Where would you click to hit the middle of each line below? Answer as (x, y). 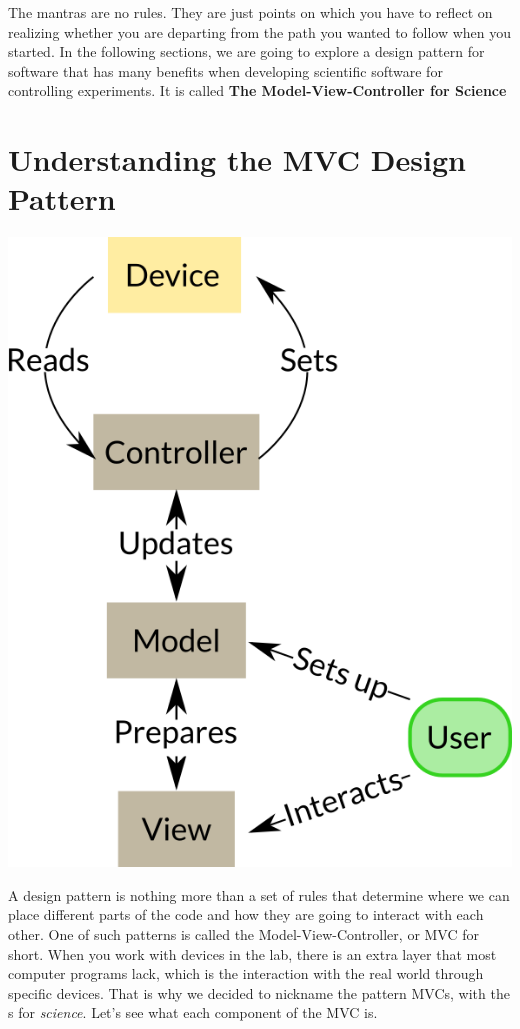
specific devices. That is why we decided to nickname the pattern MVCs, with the (259, 992)
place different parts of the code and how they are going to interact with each (246, 914)
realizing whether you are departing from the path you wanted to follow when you (260, 31)
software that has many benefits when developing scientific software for (225, 70)
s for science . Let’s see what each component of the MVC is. (193, 1012)
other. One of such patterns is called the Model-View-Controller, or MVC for (244, 934)
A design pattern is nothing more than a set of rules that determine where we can (259, 894)
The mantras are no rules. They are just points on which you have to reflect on (250, 12)
